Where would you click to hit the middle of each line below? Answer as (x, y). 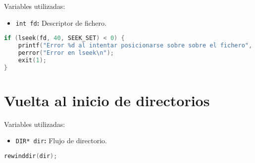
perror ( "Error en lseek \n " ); (66, 53)
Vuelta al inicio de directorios (107, 100)
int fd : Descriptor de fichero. (61, 22)
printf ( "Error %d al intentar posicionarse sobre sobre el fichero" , (135, 46)
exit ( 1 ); (32, 60)
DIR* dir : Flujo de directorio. (61, 141)
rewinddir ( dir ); (31, 156)
